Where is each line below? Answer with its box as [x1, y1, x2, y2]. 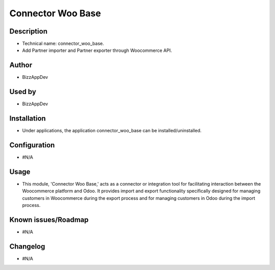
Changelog [9, 242, 45, 251]
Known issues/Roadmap [9, 215, 89, 224]
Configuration [9, 140, 55, 149]
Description [9, 27, 48, 36]
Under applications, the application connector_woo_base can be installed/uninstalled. [22, 128, 202, 134]
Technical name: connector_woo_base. [22, 41, 104, 47]
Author [9, 61, 33, 70]
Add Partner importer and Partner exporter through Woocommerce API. [22, 47, 172, 53]
